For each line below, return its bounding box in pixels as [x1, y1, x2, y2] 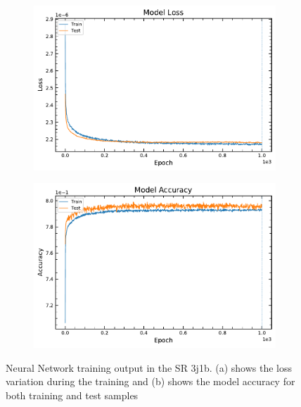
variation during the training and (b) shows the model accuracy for [6, 374, 295, 389]
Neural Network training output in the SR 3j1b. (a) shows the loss [6, 360, 293, 375]
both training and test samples [6, 387, 139, 402]
